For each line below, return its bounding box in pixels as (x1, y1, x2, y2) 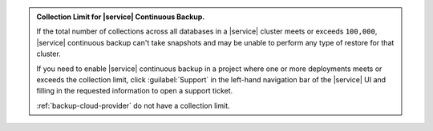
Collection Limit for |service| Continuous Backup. (36, 12, 205, 22)
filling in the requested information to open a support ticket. (36, 86, 233, 96)
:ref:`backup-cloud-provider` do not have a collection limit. (36, 101, 230, 110)
